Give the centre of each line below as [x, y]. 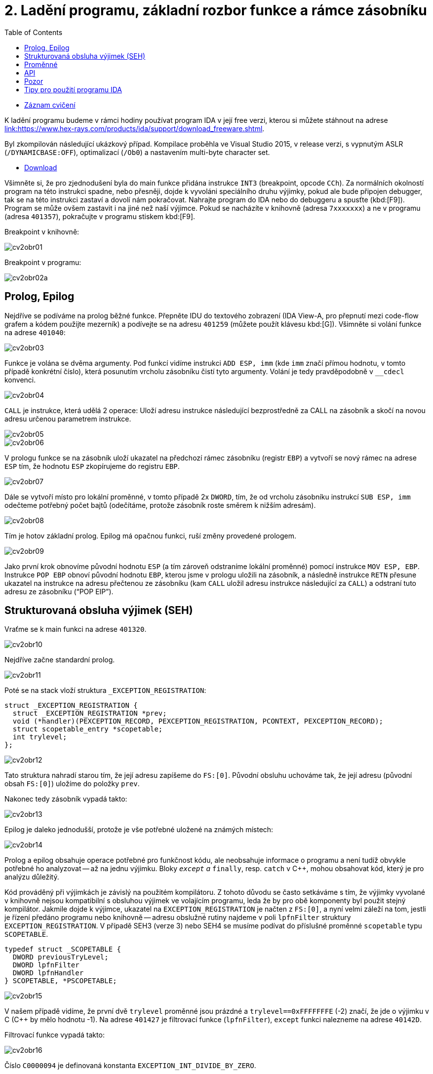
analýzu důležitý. [32, 877]
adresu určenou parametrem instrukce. [68, 419]
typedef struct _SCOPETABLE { [63, 949]
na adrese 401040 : [35, 332]
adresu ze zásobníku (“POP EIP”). [59, 591]
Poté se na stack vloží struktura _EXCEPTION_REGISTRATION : [105, 690]
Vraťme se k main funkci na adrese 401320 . [76, 629]
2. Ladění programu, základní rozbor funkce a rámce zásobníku [216, 10]
